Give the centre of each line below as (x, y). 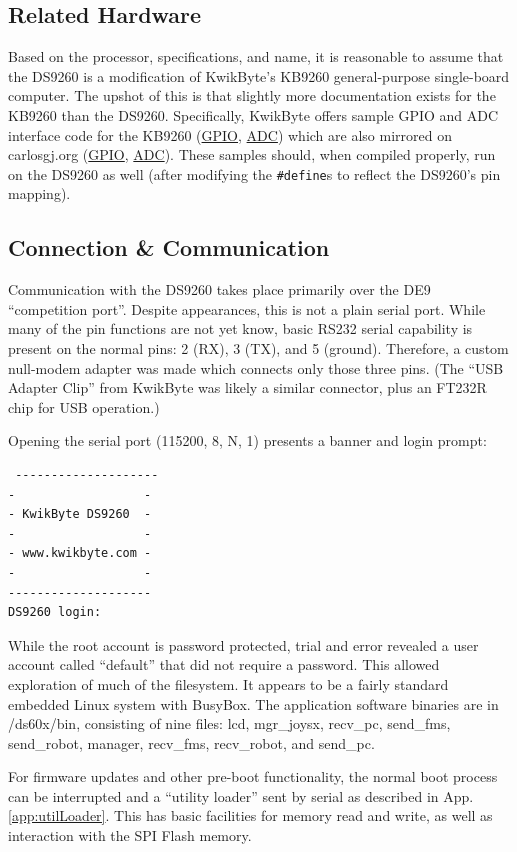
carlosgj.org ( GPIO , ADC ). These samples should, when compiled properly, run (252, 154)
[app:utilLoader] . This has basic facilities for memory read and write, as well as (250, 815)
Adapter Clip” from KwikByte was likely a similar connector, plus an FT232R (247, 387)
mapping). (39, 193)
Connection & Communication (169, 247)
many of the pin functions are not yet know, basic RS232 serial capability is (240, 328)
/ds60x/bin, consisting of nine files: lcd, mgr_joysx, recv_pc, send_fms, (229, 723)
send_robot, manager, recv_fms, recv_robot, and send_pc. (191, 742)
